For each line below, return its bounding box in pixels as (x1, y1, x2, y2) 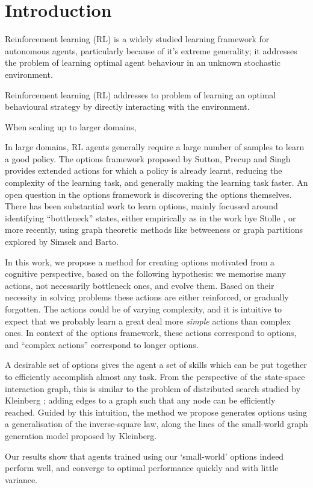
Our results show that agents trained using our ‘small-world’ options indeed (5, 449, 284, 462)
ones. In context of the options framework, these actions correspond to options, (5, 326, 297, 339)
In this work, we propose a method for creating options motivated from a (5, 255, 275, 268)
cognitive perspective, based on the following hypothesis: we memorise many (5, 267, 287, 280)
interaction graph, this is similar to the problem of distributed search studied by (5, 382, 301, 395)
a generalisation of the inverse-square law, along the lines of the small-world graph (5, 417, 308, 430)
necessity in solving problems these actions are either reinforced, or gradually (5, 291, 289, 303)
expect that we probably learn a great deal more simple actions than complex (5, 314, 291, 327)
